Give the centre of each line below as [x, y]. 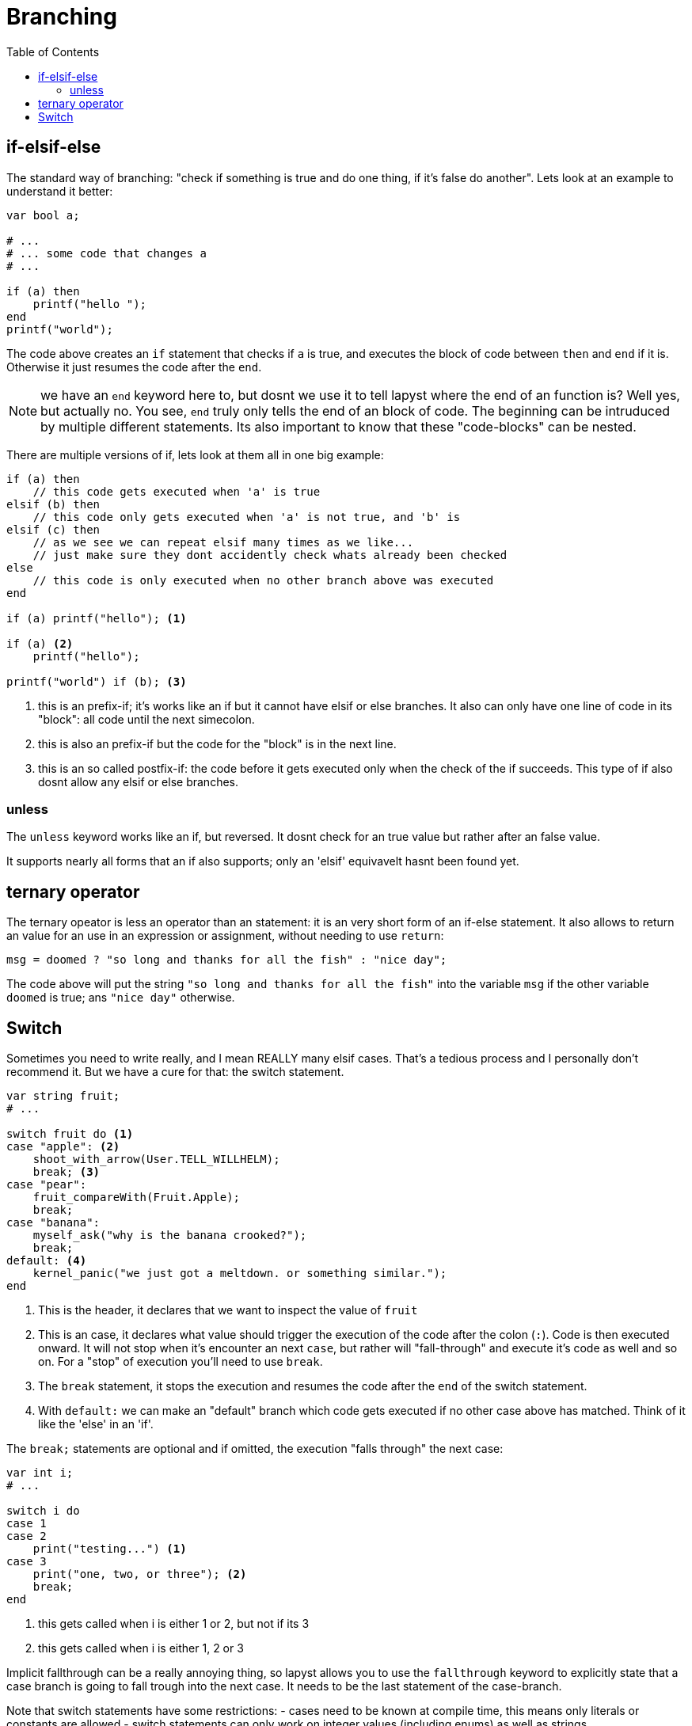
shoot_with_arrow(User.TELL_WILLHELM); [156, 1160]
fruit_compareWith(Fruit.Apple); [137, 1198]
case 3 [27, 1562]
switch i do [43, 1511]
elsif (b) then [53, 504]
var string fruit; [63, 1096]
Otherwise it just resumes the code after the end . [134, 367]
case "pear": [47, 1185]
